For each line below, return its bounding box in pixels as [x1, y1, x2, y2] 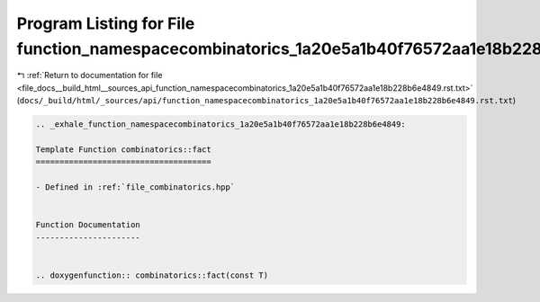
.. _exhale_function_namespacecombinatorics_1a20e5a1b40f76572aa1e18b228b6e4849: [35, 120, 407, 129]
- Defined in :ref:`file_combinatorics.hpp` [35, 182, 236, 192]
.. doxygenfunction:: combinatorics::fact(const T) [35, 270, 269, 280]
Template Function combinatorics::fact [35, 144, 211, 155]
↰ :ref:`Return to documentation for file [16, 70, 163, 81]
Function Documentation [35, 220, 141, 230]
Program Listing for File [16, 13, 195, 33]
